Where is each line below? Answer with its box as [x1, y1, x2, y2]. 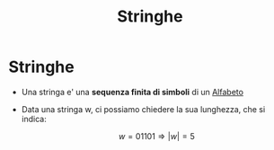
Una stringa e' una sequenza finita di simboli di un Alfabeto [21, 86, 244, 97]
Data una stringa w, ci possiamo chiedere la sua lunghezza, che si [21, 103, 266, 114]
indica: [21, 113, 47, 124]
